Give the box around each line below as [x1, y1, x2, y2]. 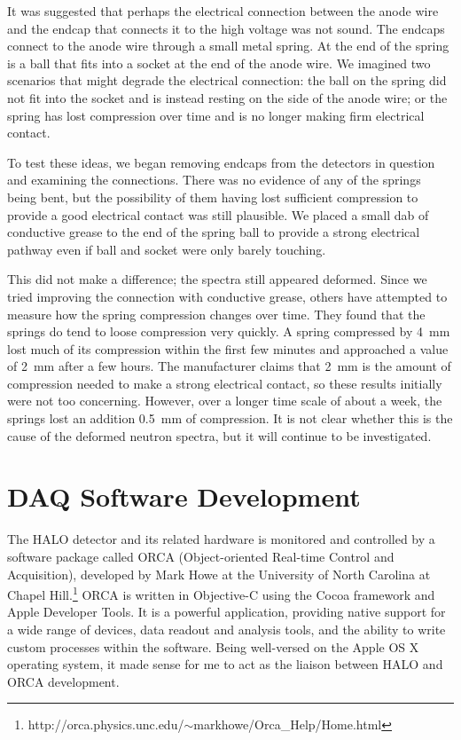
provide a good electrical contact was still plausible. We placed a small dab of [7, 205, 429, 224]
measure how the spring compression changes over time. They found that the [7, 304, 426, 323]
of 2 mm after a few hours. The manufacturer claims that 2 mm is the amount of [7, 357, 451, 375]
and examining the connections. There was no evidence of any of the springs [7, 170, 421, 189]
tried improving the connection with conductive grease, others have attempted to [7, 287, 448, 305]
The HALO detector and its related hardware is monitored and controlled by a [7, 530, 435, 548]
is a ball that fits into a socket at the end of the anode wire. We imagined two [7, 53, 431, 72]
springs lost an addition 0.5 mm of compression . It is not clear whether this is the [7, 409, 453, 428]
